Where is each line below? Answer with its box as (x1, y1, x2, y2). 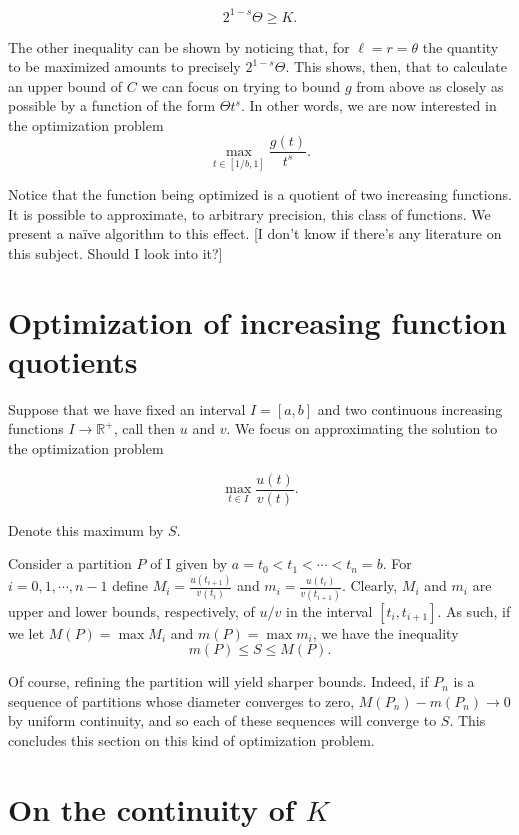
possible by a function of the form (8, 95, 216, 116)
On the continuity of (8, 788, 295, 829)
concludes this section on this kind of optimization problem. (8, 729, 375, 750)
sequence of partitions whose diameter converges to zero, (8, 690, 355, 711)
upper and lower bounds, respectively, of (8, 600, 255, 621)
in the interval (286, 600, 373, 621)
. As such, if (437, 600, 511, 621)
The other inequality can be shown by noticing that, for (8, 36, 350, 57)
